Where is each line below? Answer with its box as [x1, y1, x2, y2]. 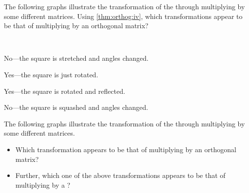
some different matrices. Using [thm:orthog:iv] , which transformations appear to [4, 11, 243, 21]
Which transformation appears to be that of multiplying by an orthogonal [15, 144, 236, 154]
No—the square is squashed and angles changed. [4, 102, 148, 112]
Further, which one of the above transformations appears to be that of [15, 170, 226, 180]
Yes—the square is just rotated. [4, 69, 98, 79]
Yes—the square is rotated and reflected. [4, 86, 125, 96]
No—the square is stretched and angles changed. [4, 53, 149, 63]
